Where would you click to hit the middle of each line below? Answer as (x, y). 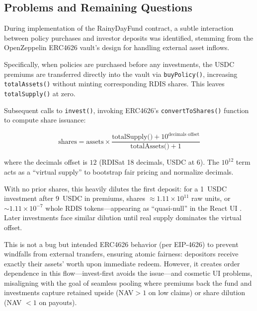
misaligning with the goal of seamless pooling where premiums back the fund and (128, 282)
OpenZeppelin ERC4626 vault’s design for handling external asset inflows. (117, 47)
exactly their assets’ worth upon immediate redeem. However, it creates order (122, 263)
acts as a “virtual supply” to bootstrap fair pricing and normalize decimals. (119, 171)
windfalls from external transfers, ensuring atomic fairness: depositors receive (121, 254)
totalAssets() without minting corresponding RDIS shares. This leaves (114, 84)
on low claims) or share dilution (197, 292)
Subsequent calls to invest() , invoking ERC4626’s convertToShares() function (127, 110)
